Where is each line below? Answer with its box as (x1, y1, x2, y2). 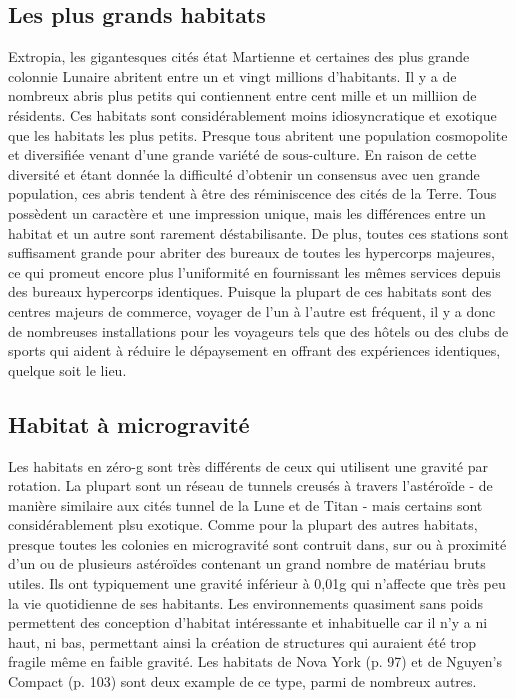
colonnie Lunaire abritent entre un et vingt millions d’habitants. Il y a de (8, 65, 457, 86)
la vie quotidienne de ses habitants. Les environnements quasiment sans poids (8, 592, 483, 613)
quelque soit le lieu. (8, 359, 127, 380)
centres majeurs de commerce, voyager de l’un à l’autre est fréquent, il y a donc (8, 300, 496, 321)
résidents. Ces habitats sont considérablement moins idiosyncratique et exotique (8, 104, 497, 125)
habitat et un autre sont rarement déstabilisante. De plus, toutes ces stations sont (8, 222, 509, 243)
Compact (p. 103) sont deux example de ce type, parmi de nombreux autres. (8, 671, 477, 692)
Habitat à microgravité (8, 408, 250, 439)
